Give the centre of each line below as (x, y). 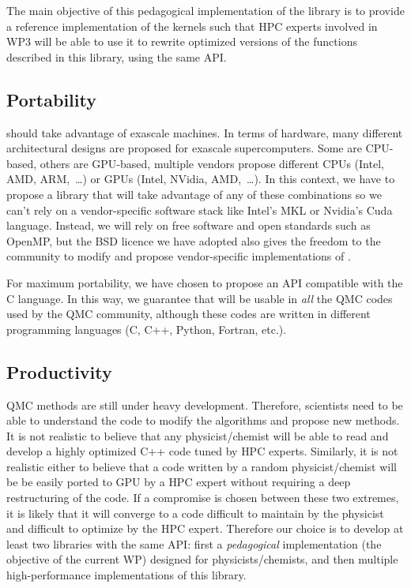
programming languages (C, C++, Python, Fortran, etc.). (147, 329)
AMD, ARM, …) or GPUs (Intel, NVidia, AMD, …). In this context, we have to (201, 179)
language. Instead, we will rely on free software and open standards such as (189, 225)
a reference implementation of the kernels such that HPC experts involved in (192, 26)
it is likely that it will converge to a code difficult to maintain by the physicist (195, 513)
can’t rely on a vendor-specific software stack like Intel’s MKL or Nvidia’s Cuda (200, 210)
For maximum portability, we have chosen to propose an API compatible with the (205, 282)
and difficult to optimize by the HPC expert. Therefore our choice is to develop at (205, 528)
